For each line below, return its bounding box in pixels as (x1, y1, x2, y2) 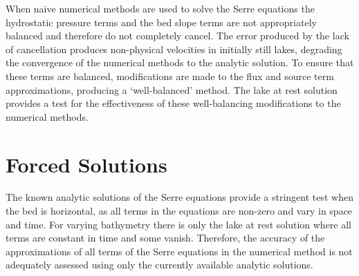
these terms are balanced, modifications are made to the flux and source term (6, 68, 334, 83)
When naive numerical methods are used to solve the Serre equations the (6, 1, 315, 15)
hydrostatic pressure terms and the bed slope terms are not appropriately (6, 14, 317, 29)
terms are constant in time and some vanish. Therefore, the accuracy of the (6, 230, 325, 245)
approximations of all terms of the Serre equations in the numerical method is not (6, 244, 353, 258)
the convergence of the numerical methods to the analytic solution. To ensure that (6, 55, 354, 70)
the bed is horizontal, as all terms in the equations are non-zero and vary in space (6, 204, 353, 218)
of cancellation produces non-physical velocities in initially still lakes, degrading (6, 41, 342, 56)
